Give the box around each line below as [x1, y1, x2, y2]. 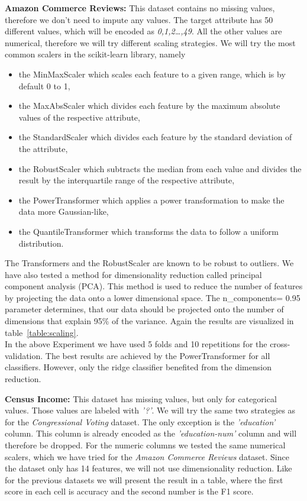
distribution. [18, 237, 64, 249]
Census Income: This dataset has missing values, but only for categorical [5, 392, 277, 405]
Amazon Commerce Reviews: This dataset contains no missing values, [5, 2, 275, 14]
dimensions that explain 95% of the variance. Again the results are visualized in [5, 315, 294, 327]
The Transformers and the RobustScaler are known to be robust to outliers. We [5, 257, 294, 269]
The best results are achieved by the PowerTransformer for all [45, 349, 270, 361]
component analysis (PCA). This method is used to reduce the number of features [5, 280, 303, 292]
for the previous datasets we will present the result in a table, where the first [5, 473, 283, 486]
